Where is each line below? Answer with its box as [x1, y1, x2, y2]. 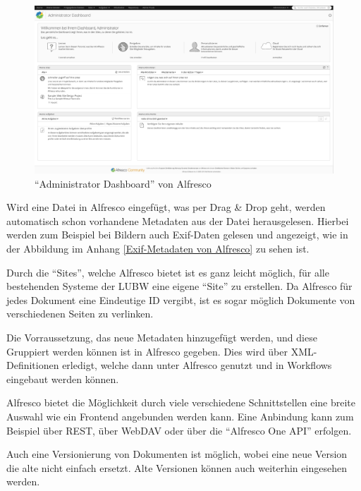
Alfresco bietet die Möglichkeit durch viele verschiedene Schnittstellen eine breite [6, 395, 356, 410]
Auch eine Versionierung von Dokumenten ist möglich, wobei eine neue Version [6, 447, 348, 461]
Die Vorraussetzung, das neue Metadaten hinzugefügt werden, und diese [6, 330, 317, 345]
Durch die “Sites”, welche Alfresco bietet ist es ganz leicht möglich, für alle [6, 265, 329, 279]
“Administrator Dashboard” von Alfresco [35, 176, 212, 190]
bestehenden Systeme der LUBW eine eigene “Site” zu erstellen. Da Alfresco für [6, 279, 353, 293]
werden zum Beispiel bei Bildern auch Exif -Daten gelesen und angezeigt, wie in [6, 227, 348, 242]
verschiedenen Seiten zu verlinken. [6, 306, 154, 321]
